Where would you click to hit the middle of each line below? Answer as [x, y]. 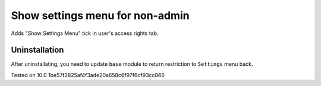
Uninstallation [37, 50]
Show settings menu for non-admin [100, 15]
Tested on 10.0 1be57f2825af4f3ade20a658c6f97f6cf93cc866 [88, 75]
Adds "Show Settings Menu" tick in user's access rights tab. [85, 33]
